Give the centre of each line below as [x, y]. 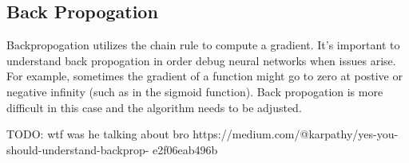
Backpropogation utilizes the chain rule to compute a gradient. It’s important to [203, 45]
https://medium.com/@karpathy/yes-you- [296, 134]
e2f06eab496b [185, 149]
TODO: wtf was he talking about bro [98, 134]
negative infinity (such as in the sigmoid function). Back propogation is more [195, 91]
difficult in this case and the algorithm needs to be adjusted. [154, 107]
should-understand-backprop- [78, 149]
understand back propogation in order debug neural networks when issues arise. [201, 60]
